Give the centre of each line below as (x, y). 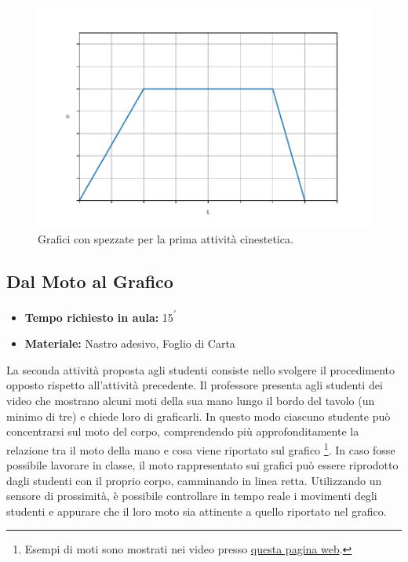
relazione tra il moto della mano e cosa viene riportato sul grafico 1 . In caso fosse (201, 448)
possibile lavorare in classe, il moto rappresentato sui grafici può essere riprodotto (202, 465)
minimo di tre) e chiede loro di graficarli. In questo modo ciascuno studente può (199, 416)
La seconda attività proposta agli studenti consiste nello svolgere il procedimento (201, 369)
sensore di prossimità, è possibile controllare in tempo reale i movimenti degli (192, 496)
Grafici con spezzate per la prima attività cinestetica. (166, 239)
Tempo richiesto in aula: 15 (99, 317)
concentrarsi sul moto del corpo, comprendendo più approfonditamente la (183, 431)
